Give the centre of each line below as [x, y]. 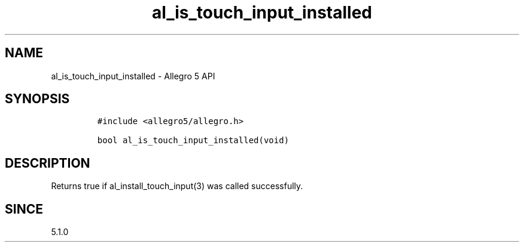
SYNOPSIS [37, 99]
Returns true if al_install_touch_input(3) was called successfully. [177, 186]
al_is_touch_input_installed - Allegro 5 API [133, 76]
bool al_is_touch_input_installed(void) [193, 141]
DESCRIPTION [48, 163]
